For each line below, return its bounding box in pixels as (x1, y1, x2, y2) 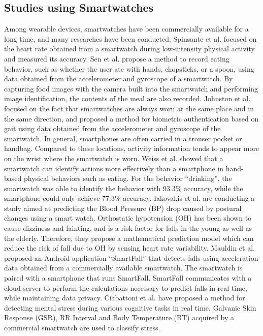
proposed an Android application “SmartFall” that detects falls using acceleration (4, 252, 258, 263)
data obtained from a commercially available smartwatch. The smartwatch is (4, 262, 243, 273)
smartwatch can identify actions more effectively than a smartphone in (4, 163, 223, 173)
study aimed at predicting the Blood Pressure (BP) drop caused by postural (4, 202, 242, 213)
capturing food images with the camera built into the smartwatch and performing (4, 83, 258, 94)
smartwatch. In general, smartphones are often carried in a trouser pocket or (4, 133, 242, 143)
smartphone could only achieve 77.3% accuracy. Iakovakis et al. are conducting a (4, 193, 255, 203)
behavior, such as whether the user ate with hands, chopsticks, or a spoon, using (4, 63, 254, 74)
